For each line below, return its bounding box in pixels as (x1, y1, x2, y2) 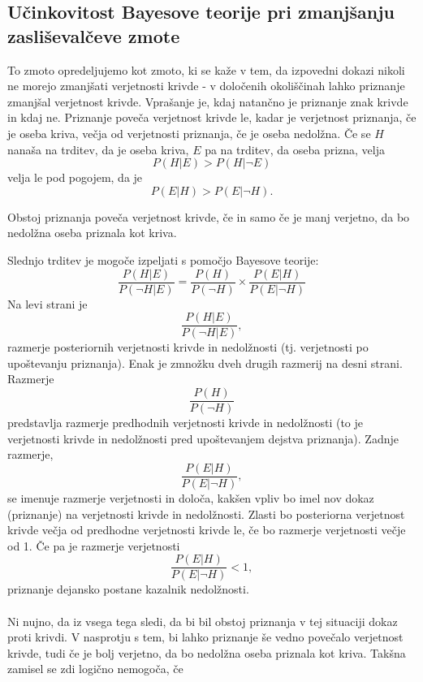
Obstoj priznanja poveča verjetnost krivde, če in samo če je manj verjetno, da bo (7, 208, 410, 225)
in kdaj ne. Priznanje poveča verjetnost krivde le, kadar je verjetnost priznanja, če (7, 109, 417, 126)
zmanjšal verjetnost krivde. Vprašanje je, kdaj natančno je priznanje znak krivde (7, 93, 408, 110)
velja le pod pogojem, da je (7, 169, 143, 186)
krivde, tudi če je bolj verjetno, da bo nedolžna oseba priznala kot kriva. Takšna (7, 644, 406, 661)
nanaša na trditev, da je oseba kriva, (7, 140, 189, 158)
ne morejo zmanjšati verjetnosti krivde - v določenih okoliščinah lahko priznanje (7, 77, 405, 94)
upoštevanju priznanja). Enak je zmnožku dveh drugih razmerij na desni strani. (7, 354, 403, 371)
